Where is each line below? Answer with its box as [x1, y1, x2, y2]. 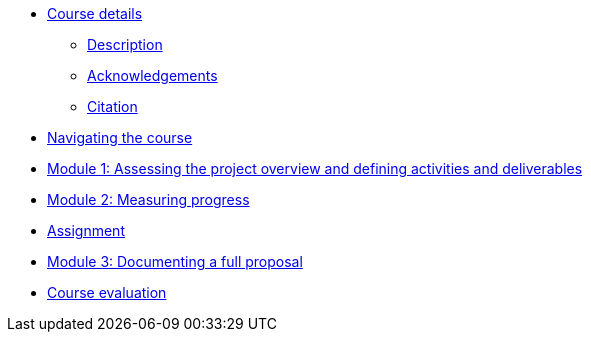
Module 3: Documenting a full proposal [47, 253, 303, 270]
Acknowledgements [87, 67, 218, 84]
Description [87, 36, 163, 53]
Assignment [47, 222, 125, 239]
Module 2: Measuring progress [47, 191, 250, 208]
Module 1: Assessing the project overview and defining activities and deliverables [47, 160, 583, 177]
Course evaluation [47, 284, 167, 301]
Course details [47, 5, 143, 22]
